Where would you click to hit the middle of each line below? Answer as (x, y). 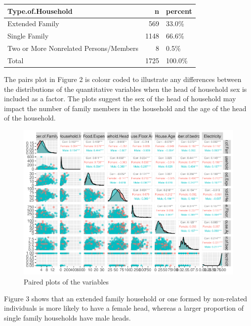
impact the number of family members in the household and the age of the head (125, 108)
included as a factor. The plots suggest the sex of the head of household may (120, 99)
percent (179, 11)
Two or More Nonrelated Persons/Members (73, 48)
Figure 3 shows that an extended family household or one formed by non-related (126, 298)
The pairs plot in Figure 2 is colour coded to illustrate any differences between (123, 79)
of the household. (30, 118)
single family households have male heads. (67, 317)
